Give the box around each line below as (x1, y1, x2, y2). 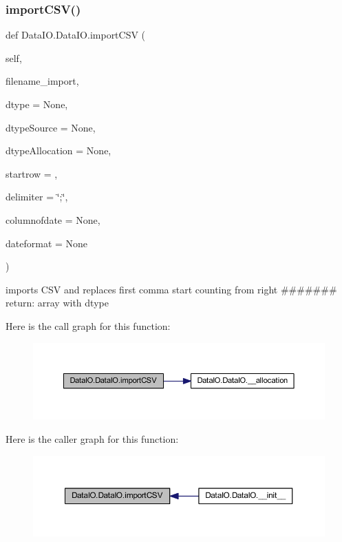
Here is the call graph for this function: (6, 318, 171, 333)
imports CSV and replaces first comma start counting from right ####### (6, 282, 337, 296)
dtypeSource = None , (6, 120, 96, 134)
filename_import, (6, 74, 79, 88)
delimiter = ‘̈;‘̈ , (6, 189, 68, 204)
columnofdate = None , (6, 212, 100, 227)
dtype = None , (6, 97, 68, 111)
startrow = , (6, 166, 58, 180)
